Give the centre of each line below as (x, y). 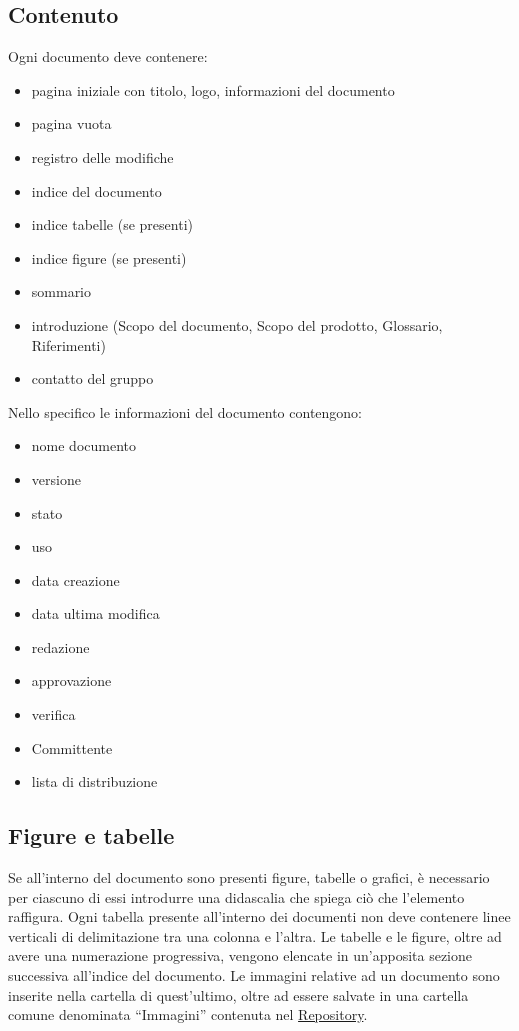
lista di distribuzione (94, 781)
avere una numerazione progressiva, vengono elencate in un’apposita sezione (240, 955)
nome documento (84, 445)
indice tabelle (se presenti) (112, 224)
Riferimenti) (68, 344)
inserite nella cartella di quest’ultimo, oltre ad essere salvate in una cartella (238, 994)
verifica (53, 714)
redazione (60, 646)
